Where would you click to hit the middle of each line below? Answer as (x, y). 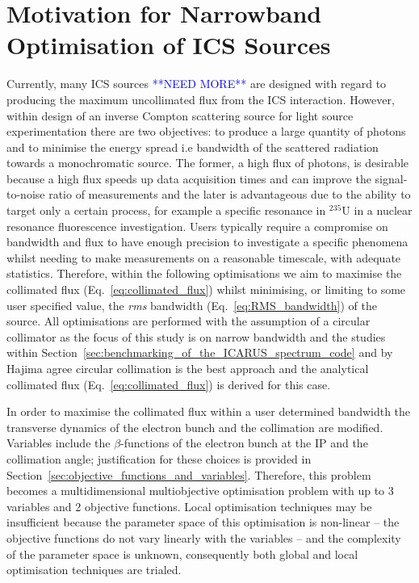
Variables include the (59, 443)
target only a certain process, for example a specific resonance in (166, 210)
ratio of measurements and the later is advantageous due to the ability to (230, 194)
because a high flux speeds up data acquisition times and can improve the (189, 178)
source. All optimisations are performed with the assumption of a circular (189, 321)
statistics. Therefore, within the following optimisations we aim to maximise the (204, 273)
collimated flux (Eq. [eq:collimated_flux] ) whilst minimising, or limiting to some (206, 289)
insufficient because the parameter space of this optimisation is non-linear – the (203, 522)
